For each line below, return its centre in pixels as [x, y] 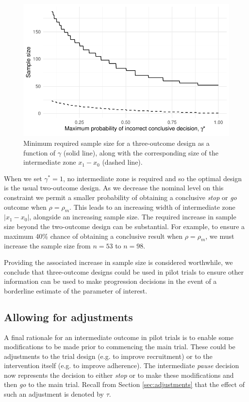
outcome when [25, 207]
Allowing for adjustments [68, 317]
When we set [23, 178]
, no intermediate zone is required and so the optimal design [152, 178]
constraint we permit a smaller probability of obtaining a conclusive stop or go [120, 197]
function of [40, 152]
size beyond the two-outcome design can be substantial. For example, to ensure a [124, 226]
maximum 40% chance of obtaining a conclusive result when [93, 236]
